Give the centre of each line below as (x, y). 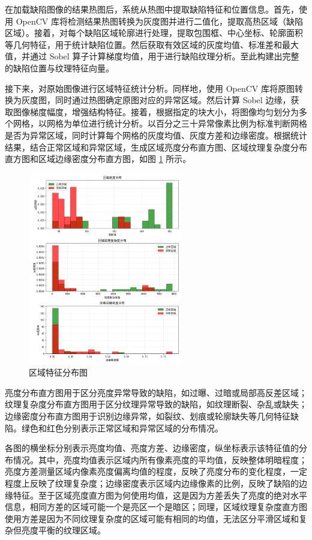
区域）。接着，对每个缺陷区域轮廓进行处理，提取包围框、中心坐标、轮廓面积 (154, 33)
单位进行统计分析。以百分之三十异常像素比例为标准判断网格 (189, 123)
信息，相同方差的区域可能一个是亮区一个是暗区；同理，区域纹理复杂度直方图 (156, 507)
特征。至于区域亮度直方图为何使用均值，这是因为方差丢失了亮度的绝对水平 (160, 495)
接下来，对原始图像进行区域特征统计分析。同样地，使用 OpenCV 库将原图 (150, 88)
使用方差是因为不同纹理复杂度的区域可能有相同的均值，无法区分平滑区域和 (152, 518)
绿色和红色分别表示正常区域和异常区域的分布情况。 (122, 427)
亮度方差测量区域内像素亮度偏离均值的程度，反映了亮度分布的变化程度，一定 (156, 471)
